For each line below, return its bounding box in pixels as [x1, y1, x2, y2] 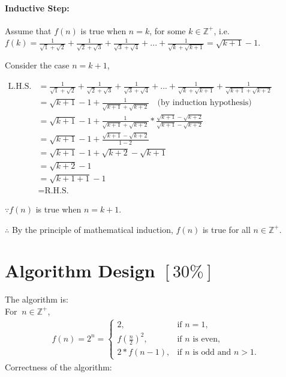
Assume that [5, 24, 52, 37]
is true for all [202, 223, 251, 235]
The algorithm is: [5, 293, 68, 306]
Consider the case [5, 59, 70, 71]
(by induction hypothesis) [157, 98, 252, 107]
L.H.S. [8, 82, 32, 91]
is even [192, 335, 218, 344]
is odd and [192, 348, 231, 357]
